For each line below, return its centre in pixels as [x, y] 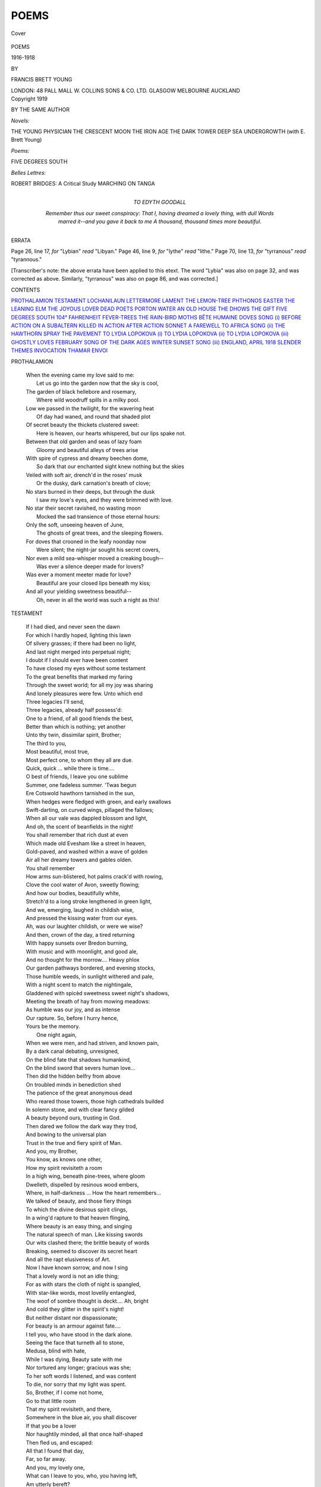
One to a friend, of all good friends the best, [80, 718]
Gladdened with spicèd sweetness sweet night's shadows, [97, 993]
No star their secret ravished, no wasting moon [83, 508]
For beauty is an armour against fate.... [73, 1326]
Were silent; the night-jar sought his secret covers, [98, 550]
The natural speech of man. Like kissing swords [84, 1234]
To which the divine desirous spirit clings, [77, 1209]
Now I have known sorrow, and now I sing [77, 1268]
